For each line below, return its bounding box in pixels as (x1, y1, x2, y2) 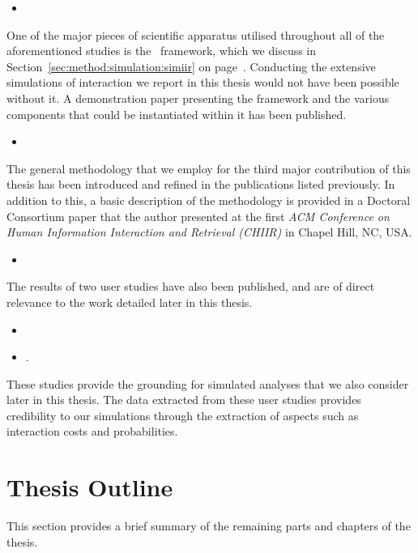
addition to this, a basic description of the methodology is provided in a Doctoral (6, 191, 411, 208)
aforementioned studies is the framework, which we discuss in (6, 42, 317, 59)
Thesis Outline (6, 470, 173, 504)
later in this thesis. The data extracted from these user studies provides (6, 391, 361, 408)
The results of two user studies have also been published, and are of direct (6, 278, 375, 295)
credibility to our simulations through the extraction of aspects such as (6, 406, 359, 423)
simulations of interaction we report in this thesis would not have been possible (6, 74, 399, 91)
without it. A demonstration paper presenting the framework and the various (6, 89, 390, 106)
